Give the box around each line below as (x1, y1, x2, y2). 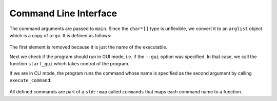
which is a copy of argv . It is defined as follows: (9, 32, 112, 38)
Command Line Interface (9, 8, 117, 19)
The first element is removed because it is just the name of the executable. (9, 44, 168, 50)
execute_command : (9, 77, 52, 83)
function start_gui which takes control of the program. (9, 61, 130, 67)
